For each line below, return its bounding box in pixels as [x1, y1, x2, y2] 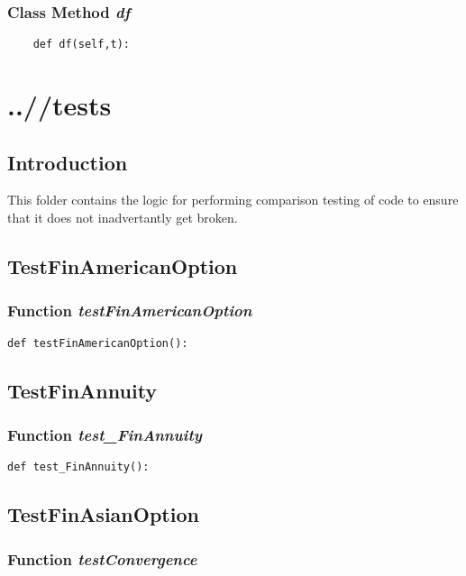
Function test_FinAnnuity [7, 424, 202, 445]
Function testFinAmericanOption [7, 299, 252, 322]
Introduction [7, 148, 128, 176]
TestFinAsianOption [7, 500, 199, 528]
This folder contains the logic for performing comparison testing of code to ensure [7, 190, 459, 209]
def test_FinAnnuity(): [7, 461, 150, 474]
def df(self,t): [32, 38, 131, 51]
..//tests [7, 87, 112, 123]
